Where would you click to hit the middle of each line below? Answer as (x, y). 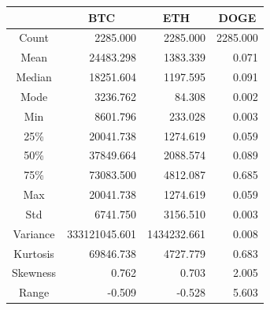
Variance (34, 233)
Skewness (34, 273)
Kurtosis (34, 253)
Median (34, 77)
